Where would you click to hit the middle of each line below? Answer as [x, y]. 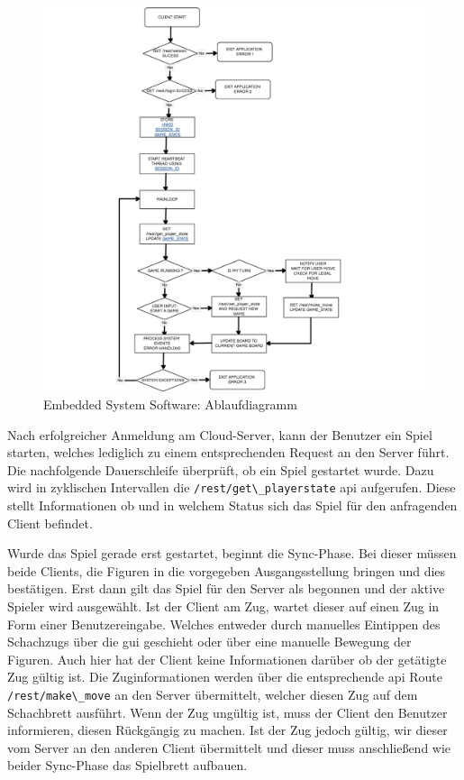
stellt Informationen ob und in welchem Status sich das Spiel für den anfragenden [232, 505]
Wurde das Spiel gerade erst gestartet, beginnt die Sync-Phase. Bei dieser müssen [232, 553]
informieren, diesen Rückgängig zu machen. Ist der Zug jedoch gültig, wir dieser [227, 730]
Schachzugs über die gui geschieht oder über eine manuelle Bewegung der [209, 642]
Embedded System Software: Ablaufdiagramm [170, 404]
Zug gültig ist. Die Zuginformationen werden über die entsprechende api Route [225, 677]
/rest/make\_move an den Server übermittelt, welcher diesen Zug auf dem [213, 695]
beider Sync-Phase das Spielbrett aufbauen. [127, 765]
